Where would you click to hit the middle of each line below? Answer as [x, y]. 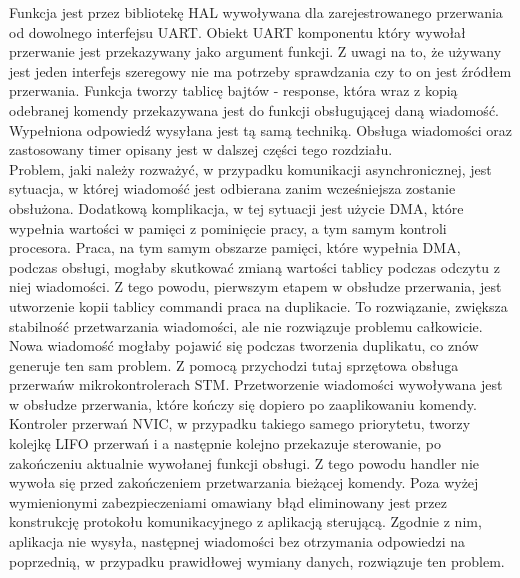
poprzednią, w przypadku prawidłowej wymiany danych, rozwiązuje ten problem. [257, 560]
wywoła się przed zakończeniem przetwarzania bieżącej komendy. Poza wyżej [244, 482]
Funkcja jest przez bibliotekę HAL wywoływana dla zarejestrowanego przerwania [256, 12]
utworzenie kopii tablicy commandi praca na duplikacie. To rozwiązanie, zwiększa [258, 305]
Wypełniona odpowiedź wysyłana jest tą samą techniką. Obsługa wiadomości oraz [260, 129]
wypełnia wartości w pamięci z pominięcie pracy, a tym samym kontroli [228, 227]
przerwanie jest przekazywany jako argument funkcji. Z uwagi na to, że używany [255, 51]
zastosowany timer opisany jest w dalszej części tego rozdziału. [201, 149]
